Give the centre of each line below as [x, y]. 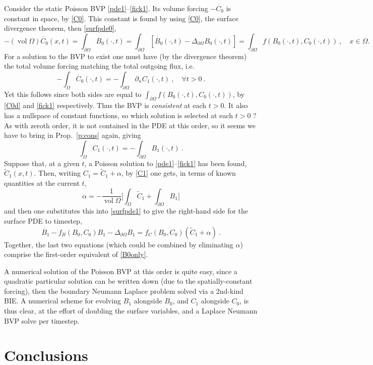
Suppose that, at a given [42, 163]
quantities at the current [42, 182]
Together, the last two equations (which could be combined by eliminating [119, 244]
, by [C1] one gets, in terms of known [178, 173]
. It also [236, 105]
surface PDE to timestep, [43, 220]
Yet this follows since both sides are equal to [73, 94]
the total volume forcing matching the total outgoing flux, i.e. [99, 66]
